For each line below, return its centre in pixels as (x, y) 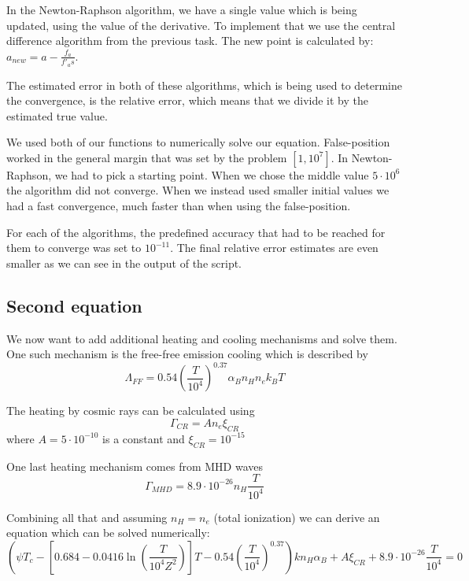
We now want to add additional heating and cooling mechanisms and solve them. (202, 338)
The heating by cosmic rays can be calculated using (131, 411)
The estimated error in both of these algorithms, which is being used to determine (205, 85)
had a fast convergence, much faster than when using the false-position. (179, 206)
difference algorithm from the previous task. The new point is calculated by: (190, 41)
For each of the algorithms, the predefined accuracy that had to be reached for (196, 232)
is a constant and (144, 438)
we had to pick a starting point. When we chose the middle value (212, 174)
